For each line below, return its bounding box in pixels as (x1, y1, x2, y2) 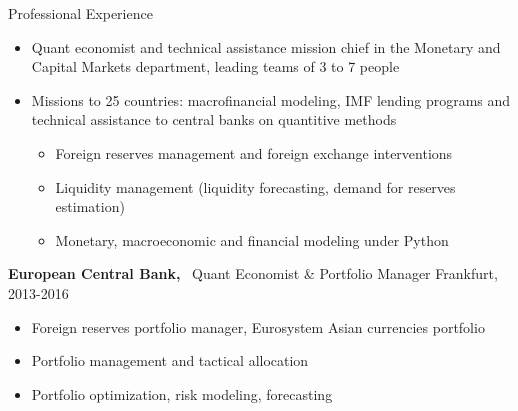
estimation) (55, 196, 125, 217)
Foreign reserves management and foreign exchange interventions (55, 142, 453, 163)
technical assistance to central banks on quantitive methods (31, 109, 397, 130)
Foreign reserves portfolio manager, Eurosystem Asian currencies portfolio (31, 316, 485, 337)
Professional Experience (8, 3, 153, 23)
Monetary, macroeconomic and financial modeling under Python (55, 229, 449, 250)
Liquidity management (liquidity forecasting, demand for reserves (55, 176, 456, 197)
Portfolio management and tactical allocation (31, 350, 309, 371)
